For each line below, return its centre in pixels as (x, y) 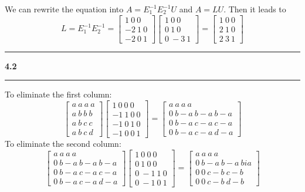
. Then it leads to (255, 9)
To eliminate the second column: (63, 143)
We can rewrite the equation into (64, 9)
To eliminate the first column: (58, 94)
